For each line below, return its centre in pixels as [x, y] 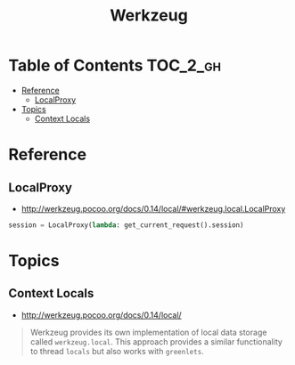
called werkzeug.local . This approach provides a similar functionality [156, 341]
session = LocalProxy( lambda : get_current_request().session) [126, 225]
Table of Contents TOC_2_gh [115, 65]
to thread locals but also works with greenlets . [117, 351]
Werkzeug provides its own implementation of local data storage [148, 332]
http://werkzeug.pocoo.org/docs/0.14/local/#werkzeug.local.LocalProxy [153, 208]
